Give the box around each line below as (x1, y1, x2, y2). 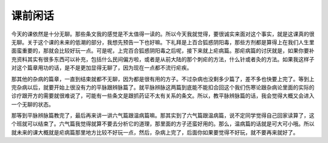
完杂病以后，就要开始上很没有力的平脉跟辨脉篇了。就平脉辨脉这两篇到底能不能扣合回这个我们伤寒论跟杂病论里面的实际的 (11, 84, 315, 91)
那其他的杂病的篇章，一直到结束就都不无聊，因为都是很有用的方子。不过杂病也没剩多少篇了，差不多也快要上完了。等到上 (11, 75, 315, 82)
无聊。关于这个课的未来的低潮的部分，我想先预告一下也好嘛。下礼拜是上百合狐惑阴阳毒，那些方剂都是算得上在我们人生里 (11, 38, 315, 45)
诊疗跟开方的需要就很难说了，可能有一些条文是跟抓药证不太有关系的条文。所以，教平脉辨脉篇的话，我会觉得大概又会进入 (11, 92, 315, 99)
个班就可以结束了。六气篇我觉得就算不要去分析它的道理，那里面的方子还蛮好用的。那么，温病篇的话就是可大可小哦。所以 (11, 120, 315, 127)
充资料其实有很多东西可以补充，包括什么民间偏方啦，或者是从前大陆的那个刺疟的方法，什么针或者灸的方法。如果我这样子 (11, 55, 315, 63)
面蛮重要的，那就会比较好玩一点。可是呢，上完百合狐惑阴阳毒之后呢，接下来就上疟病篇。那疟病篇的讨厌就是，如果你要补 (11, 47, 315, 55)
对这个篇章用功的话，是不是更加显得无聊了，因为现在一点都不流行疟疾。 (11, 64, 193, 71)
